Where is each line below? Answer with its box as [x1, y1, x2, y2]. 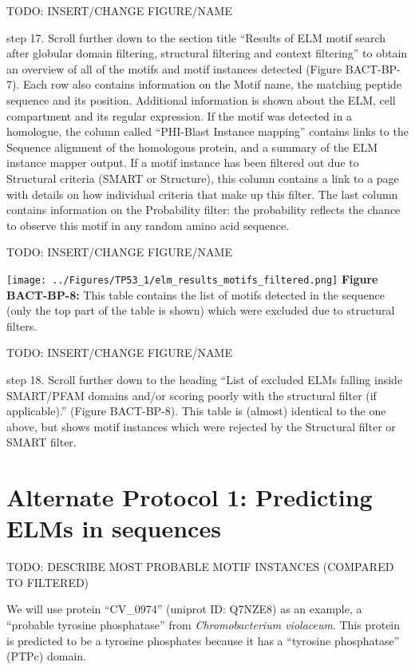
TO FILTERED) [6, 573, 89, 590]
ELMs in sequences [6, 512, 221, 545]
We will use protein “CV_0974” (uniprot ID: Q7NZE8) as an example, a [6, 601, 362, 617]
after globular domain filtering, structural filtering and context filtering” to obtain [6, 45, 408, 61]
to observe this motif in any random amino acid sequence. [6, 216, 290, 233]
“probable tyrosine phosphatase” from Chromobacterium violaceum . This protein [6, 616, 401, 632]
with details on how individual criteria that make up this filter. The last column [6, 185, 398, 202]
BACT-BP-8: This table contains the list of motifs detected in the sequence [6, 286, 385, 303]
